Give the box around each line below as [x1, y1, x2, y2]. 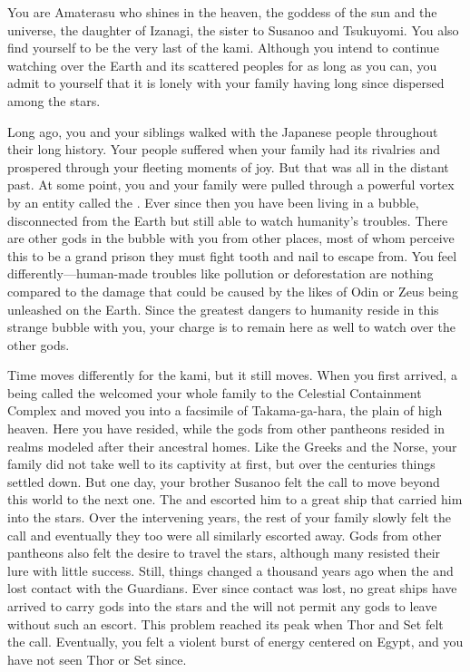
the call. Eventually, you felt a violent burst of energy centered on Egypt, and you [7, 632, 464, 651]
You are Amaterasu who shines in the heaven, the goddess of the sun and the [7, 3, 437, 21]
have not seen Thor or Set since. [7, 649, 187, 668]
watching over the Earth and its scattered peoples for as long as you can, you [7, 55, 437, 74]
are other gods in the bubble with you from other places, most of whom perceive [7, 229, 455, 248]
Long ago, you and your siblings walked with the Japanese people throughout [7, 122, 438, 141]
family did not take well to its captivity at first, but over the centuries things [7, 454, 436, 473]
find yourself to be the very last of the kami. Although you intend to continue [7, 38, 439, 57]
